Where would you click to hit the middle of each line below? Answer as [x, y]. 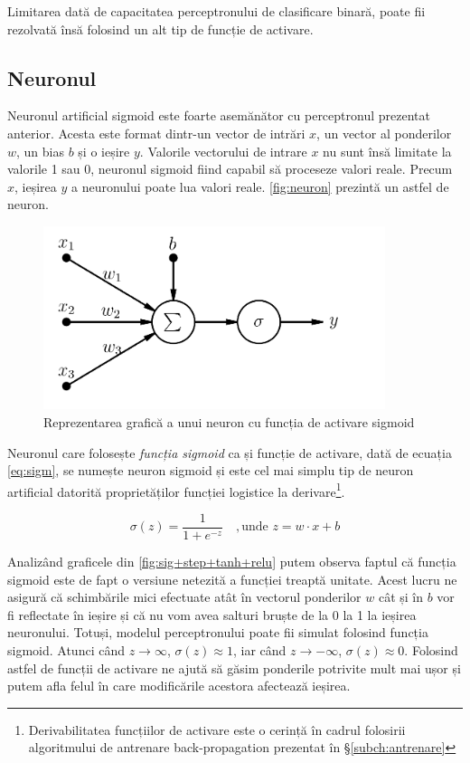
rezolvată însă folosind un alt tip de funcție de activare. [160, 29]
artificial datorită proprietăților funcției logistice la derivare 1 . [176, 490]
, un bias [41, 151]
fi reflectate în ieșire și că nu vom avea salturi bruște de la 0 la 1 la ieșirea [212, 614]
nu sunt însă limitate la [387, 151]
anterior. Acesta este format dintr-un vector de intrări [156, 133]
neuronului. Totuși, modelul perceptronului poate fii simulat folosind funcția [218, 632]
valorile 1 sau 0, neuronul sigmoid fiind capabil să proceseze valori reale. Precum [230, 169]
